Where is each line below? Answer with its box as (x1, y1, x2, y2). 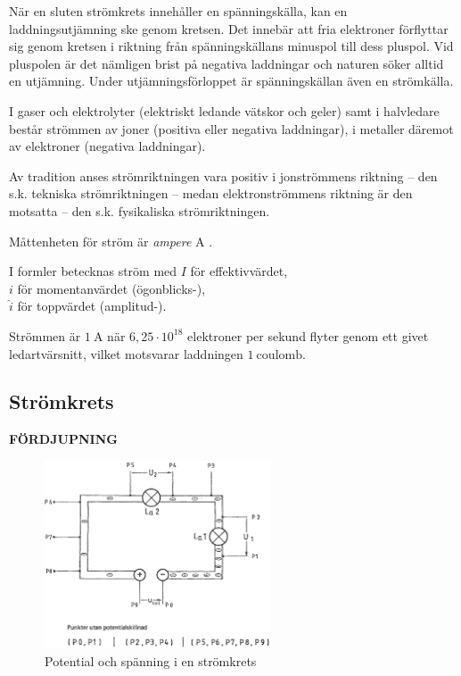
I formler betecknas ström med (9, 262, 177, 280)
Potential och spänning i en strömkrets (45, 651, 257, 670)
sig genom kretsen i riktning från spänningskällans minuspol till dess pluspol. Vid (9, 37, 454, 55)
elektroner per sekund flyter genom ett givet (187, 326, 429, 345)
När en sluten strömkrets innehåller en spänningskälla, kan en (9, 2, 348, 20)
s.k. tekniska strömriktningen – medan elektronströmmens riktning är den (9, 184, 413, 203)
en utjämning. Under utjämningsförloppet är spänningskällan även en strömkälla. (9, 71, 454, 90)
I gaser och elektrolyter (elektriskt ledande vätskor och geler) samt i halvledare (9, 101, 440, 120)
